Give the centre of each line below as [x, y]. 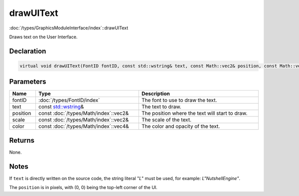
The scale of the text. [166, 120]
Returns [22, 140]
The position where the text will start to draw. [194, 113]
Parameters [28, 82]
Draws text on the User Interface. [43, 37]
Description [156, 94]
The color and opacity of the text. [181, 126]
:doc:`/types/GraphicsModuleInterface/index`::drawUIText [69, 28]
